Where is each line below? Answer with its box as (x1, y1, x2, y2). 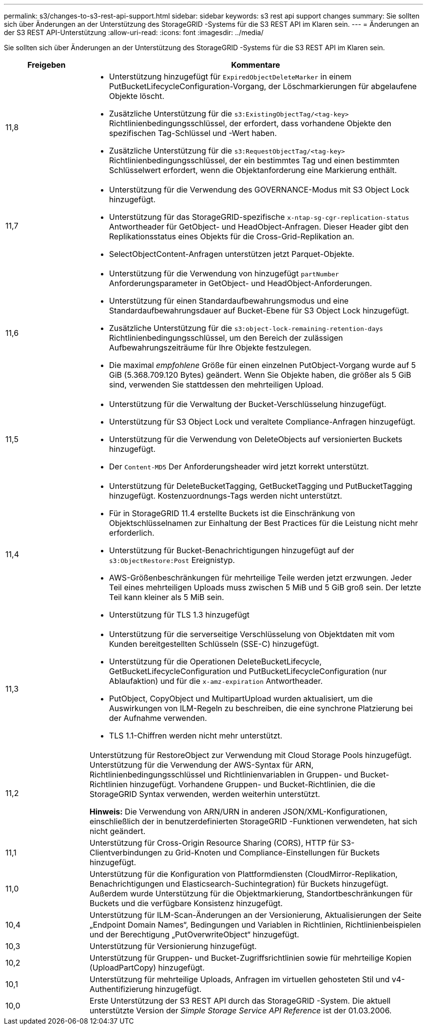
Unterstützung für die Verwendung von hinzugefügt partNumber (109, 269, 339, 278)
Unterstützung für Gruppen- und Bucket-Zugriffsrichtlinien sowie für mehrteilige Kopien (89, 953, 412, 963)
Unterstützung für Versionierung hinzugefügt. (89, 941, 257, 951)
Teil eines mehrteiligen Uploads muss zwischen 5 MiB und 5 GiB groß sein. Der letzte (109, 582, 421, 592)
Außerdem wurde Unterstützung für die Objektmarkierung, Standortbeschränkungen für (89, 889, 413, 898)
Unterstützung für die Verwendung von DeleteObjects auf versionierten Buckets (109, 434, 403, 444)
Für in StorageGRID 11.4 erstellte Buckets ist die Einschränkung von (109, 508, 355, 518)
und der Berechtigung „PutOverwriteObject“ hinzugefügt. (89, 930, 299, 939)
